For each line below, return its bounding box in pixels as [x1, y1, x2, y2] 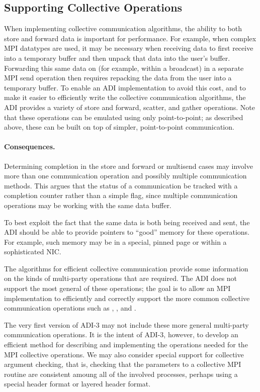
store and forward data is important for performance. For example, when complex [4, 33, 256, 43]
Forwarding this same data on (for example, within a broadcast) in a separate [4, 62, 244, 73]
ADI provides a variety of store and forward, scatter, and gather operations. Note [4, 102, 255, 112]
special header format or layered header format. [4, 378, 151, 389]
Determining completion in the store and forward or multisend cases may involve [4, 160, 253, 171]
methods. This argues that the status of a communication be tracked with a [4, 180, 238, 190]
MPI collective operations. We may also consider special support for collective [4, 349, 244, 359]
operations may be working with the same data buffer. [4, 200, 171, 210]
